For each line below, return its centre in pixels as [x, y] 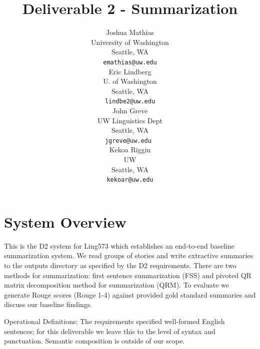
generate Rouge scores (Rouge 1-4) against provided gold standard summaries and [130, 294]
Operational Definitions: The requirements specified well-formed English [114, 321]
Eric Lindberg [130, 71]
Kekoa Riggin [130, 150]
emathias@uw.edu [130, 62]
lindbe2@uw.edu [130, 102]
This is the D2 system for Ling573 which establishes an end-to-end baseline [119, 245]
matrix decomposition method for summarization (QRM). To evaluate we [117, 285]
